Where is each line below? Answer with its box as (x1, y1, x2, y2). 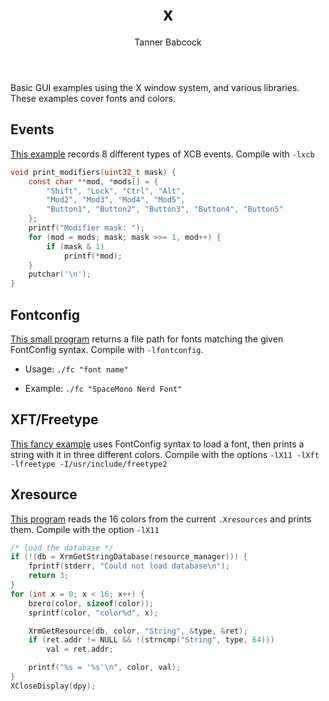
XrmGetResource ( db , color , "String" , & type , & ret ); (28, 626, 248, 636)
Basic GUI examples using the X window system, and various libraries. (10, 81, 300, 93)
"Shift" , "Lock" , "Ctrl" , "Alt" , (46, 186, 186, 196)
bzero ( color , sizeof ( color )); (28, 598, 155, 608)
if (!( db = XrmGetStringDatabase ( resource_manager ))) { (10, 552, 248, 562)
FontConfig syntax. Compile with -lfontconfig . (10, 343, 204, 355)
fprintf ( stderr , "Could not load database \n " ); (28, 561, 230, 572)
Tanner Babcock (134, 36, 202, 48)
